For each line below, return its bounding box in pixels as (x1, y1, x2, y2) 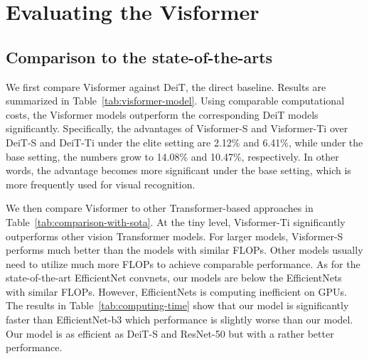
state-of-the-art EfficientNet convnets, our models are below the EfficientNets (6, 270, 342, 285)
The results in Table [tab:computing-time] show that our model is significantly (6, 298, 349, 313)
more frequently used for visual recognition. (6, 176, 196, 191)
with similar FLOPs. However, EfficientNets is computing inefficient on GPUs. (6, 284, 347, 299)
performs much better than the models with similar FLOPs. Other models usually (6, 242, 363, 257)
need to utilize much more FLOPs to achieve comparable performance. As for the (6, 256, 360, 271)
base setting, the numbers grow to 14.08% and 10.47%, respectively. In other (6, 149, 339, 164)
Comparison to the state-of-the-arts (6, 45, 273, 68)
